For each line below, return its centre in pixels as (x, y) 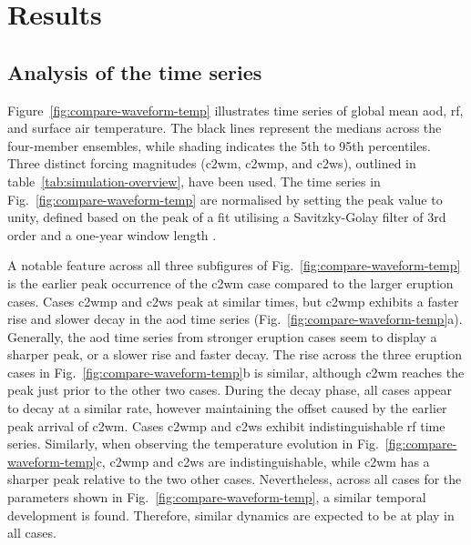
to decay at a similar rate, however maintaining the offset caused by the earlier (227, 408)
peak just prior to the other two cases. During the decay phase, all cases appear (230, 390)
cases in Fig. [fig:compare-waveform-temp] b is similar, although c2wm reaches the (236, 372)
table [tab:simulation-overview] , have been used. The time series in (194, 181)
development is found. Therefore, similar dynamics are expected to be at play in (231, 515)
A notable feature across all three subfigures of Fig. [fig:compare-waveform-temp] (234, 265)
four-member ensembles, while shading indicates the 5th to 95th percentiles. (219, 145)
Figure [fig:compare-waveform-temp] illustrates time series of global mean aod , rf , (235, 110)
